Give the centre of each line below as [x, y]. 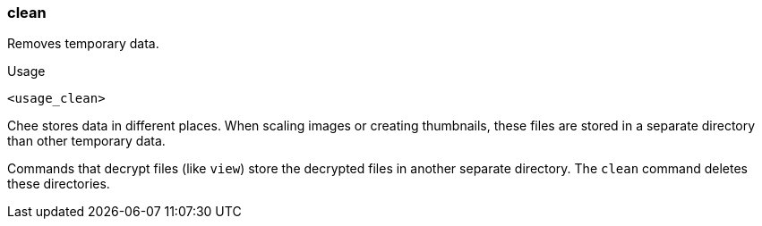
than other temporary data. [86, 141]
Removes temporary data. [83, 44]
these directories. [59, 184]
